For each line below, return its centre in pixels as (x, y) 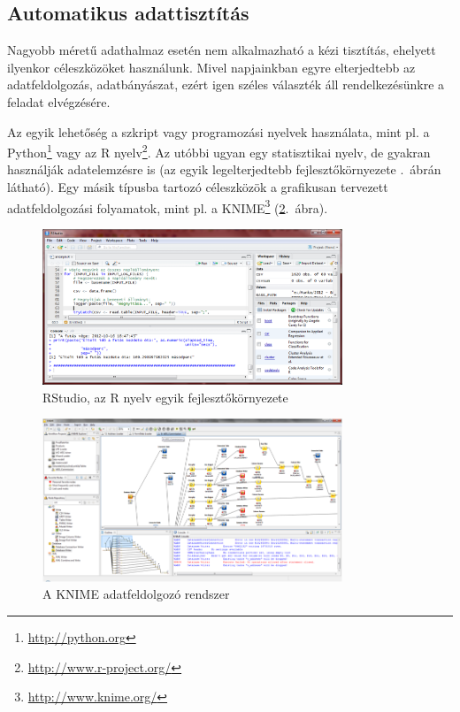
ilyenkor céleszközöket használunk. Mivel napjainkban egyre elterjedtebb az (211, 67)
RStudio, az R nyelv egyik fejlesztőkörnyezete (165, 397)
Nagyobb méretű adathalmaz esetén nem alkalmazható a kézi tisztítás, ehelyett (222, 50)
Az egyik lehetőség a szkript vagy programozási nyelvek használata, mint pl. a (218, 131)
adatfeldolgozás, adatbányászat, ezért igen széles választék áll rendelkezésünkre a (226, 84)
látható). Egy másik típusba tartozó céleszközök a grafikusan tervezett (198, 187)
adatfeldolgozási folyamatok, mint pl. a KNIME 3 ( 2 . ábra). (168, 206)
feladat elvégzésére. (59, 101)
